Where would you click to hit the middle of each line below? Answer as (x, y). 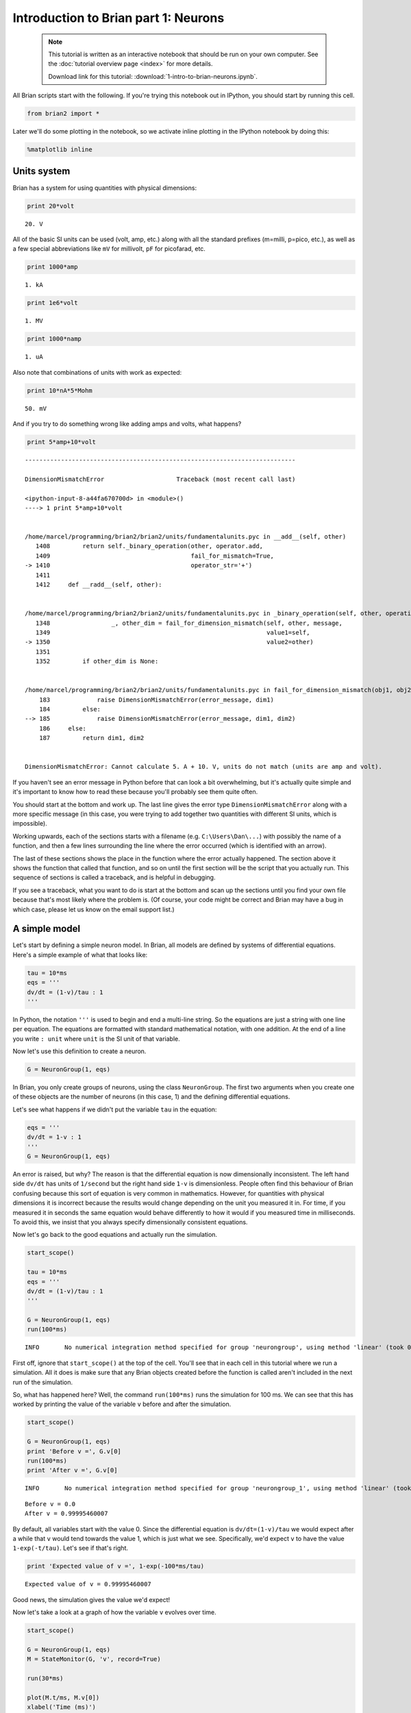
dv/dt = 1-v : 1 (54, 1137)
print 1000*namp (54, 339)
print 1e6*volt (52, 303)
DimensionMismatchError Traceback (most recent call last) (160, 479)
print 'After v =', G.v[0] (72, 1470)
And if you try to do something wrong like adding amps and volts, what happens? (127, 423)
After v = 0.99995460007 (66, 1514)
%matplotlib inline (60, 150)
